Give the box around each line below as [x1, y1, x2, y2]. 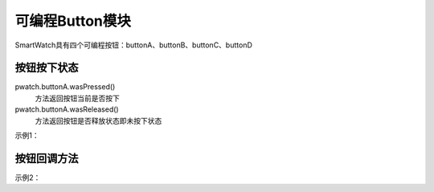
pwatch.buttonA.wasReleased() [14, 104, 120, 114]
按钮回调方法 [14, 151, 79, 165]
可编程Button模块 [14, 12, 132, 30]
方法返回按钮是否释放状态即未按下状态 [35, 116, 162, 125]
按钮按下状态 [14, 61, 79, 75]
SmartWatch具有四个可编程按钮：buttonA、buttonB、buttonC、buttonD [14, 40, 253, 50]
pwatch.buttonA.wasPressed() [14, 82, 116, 92]
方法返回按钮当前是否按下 [35, 93, 120, 103]
